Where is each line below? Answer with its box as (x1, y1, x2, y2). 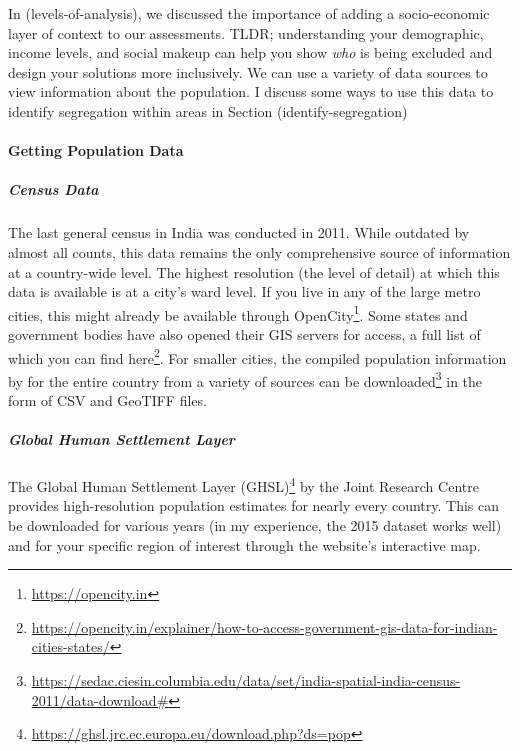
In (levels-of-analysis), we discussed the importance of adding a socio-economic (8, 3, 490, 23)
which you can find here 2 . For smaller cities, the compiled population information (8, 344, 507, 368)
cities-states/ (31, 636, 110, 657)
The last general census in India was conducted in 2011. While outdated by (8, 222, 470, 243)
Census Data (8, 179, 99, 200)
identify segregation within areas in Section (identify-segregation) (8, 100, 408, 121)
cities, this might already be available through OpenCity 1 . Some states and (8, 301, 468, 325)
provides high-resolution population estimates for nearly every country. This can (8, 495, 500, 516)
